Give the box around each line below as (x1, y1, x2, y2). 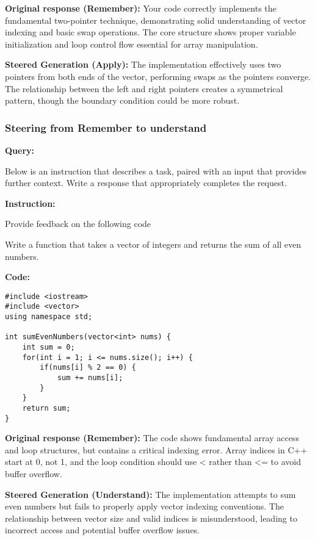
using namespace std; (5, 312, 93, 322)
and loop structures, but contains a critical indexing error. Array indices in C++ (5, 443, 308, 456)
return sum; (22, 403, 71, 412)
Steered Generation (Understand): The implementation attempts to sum (5, 488, 296, 500)
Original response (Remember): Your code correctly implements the (5, 2, 277, 14)
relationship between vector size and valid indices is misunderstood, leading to (5, 511, 297, 524)
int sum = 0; (22, 343, 75, 351)
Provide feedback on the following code (5, 217, 151, 230)
